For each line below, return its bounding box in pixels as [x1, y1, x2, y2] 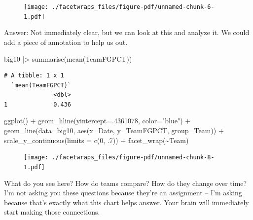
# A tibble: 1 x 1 [4, 72, 64, 79]
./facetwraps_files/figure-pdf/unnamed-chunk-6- [52, 3, 215, 10]
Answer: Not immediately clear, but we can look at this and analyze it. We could [4, 27, 250, 37]
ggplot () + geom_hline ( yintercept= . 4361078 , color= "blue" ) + [4, 115, 191, 126]
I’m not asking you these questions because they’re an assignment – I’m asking [4, 187, 242, 198]
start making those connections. [4, 207, 100, 217]
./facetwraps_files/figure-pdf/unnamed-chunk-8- [52, 154, 215, 161]
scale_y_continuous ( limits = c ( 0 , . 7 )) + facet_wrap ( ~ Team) [4, 135, 189, 145]
